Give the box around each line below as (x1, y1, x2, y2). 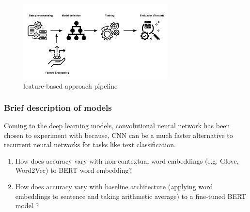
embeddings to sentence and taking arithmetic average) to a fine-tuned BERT (15, 191, 247, 201)
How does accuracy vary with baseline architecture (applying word (15, 182, 213, 192)
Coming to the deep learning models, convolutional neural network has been (4, 121, 230, 131)
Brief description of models (4, 101, 112, 113)
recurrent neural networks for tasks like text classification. (4, 139, 176, 150)
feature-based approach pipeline (23, 81, 118, 91)
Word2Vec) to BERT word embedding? (15, 165, 132, 175)
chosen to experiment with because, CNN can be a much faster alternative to (4, 130, 233, 140)
